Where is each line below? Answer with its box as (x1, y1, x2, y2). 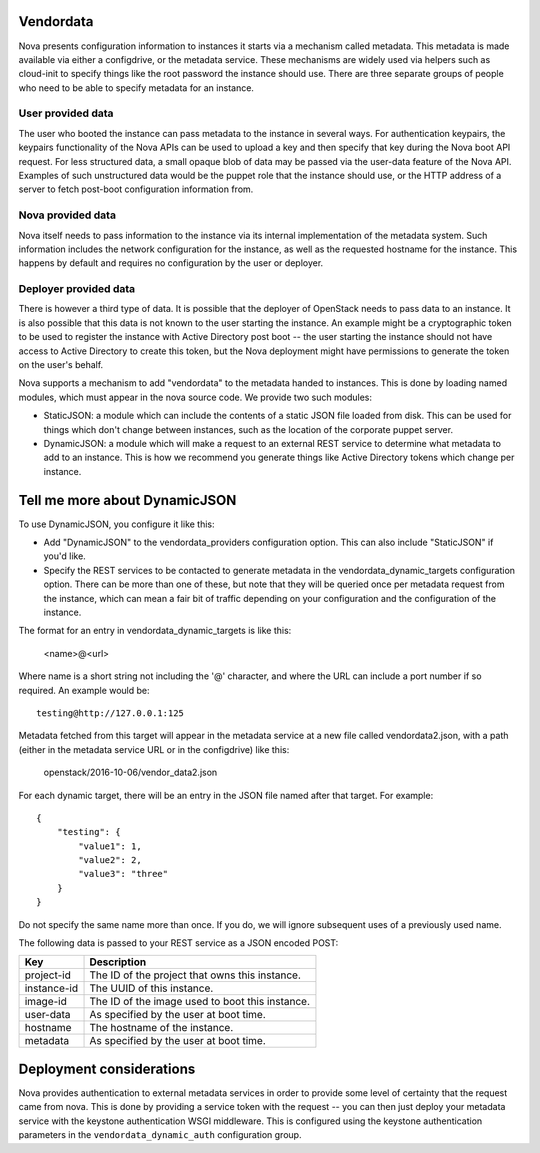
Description (89, 955, 147, 969)
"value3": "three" (78, 868, 169, 880)
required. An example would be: (18, 684, 150, 696)
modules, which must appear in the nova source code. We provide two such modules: (18, 391, 372, 403)
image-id (24, 995, 67, 1009)
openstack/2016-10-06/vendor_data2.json (43, 766, 218, 779)
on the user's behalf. (18, 359, 104, 371)
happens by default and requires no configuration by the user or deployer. (18, 257, 324, 269)
